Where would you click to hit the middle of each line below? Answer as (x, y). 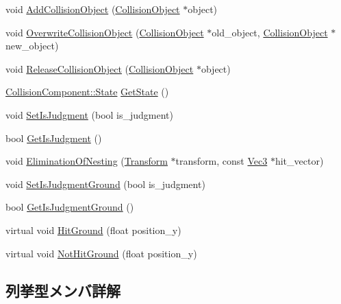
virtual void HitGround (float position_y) (93, 230)
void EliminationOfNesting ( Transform (87, 161)
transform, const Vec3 (222, 161)
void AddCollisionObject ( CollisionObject (93, 9)
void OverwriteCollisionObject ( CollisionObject (105, 32)
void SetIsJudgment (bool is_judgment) (89, 114)
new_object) (32, 46)
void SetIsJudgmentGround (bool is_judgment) (105, 184)
